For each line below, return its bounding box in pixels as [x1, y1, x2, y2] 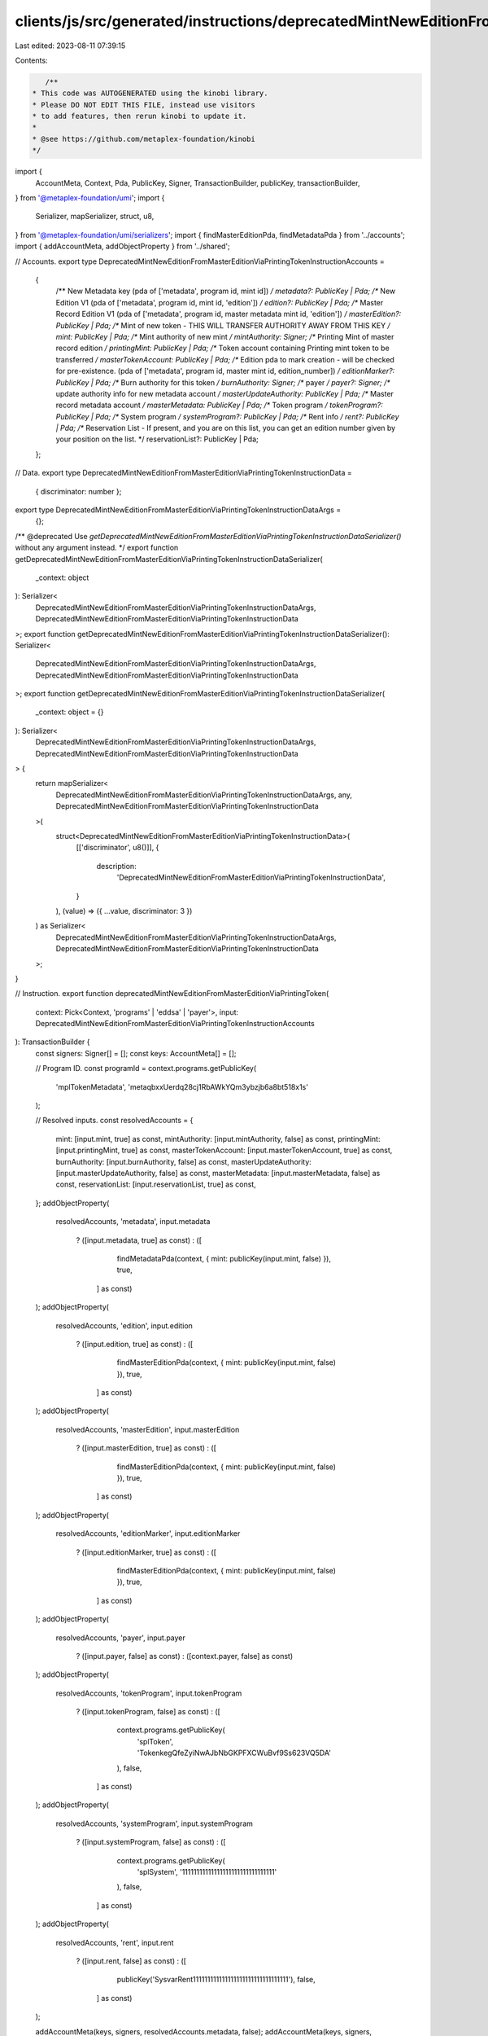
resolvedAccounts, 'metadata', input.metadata [55, 1217, 211, 1226]
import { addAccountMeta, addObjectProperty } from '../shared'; [15, 241, 231, 252]
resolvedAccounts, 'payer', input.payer [55, 1633, 186, 1643]
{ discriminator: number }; [35, 486, 122, 496]
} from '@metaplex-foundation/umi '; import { [15, 193, 165, 203]
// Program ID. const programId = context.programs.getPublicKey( [35, 1064, 257, 1073]
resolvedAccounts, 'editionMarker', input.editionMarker [55, 1529, 241, 1538]
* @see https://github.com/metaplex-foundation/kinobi [32, 134, 255, 143]
